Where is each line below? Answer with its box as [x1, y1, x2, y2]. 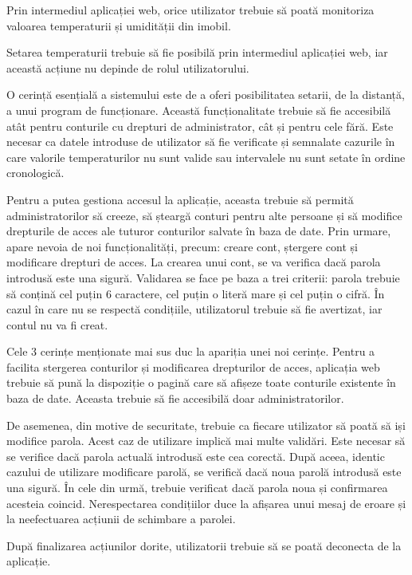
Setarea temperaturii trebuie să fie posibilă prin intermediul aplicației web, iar [6, 44, 388, 61]
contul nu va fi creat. [6, 316, 108, 333]
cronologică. [6, 164, 65, 181]
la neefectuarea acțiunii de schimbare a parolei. [6, 510, 236, 527]
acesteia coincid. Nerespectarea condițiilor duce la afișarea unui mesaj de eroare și [6, 494, 406, 511]
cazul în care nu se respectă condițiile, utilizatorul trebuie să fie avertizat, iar [6, 301, 383, 317]
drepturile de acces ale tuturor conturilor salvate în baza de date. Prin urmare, [6, 223, 391, 239]
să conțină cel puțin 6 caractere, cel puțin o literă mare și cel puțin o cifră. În [6, 285, 385, 301]
